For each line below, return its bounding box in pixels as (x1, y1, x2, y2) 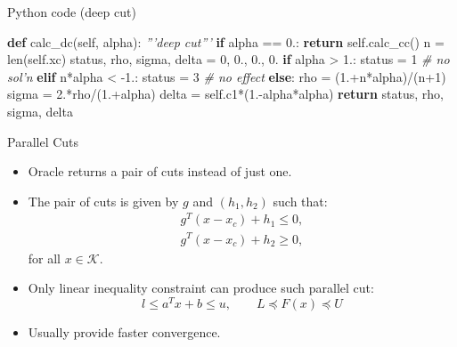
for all (28, 248, 61, 267)
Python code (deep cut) (7, 3, 136, 20)
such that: (273, 191, 328, 210)
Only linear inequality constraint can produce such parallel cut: (28, 278, 374, 297)
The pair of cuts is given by (28, 191, 179, 210)
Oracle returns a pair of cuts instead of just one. (28, 162, 292, 181)
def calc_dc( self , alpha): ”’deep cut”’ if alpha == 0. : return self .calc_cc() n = (7, 32, 445, 51)
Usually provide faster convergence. (28, 322, 221, 341)
